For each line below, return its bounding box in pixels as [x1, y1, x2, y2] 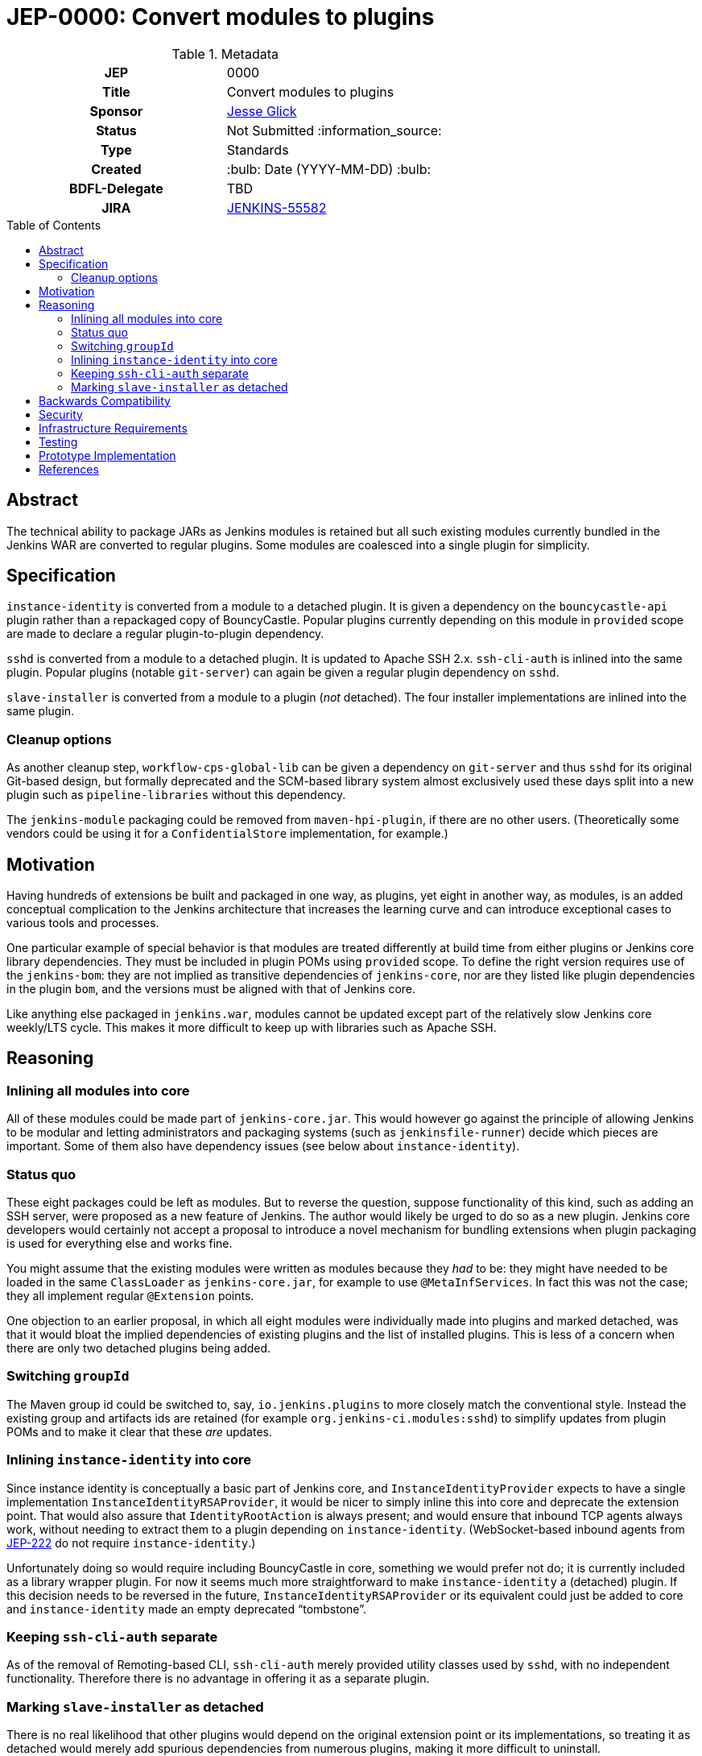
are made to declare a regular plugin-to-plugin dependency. [6, 627, 324, 641]
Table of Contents [6, 217, 101, 232]
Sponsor [89, 102, 143, 119]
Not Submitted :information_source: [226, 122, 442, 139]
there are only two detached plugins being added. [6, 1341, 271, 1355]
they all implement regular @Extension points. [6, 1289, 254, 1303]
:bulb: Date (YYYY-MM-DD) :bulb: [226, 160, 432, 177]
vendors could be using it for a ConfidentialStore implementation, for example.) [6, 826, 448, 841]
